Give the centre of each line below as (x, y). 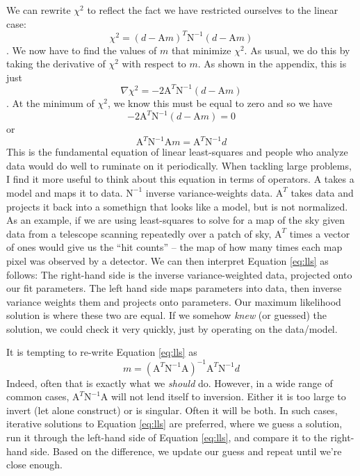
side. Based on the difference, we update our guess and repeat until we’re (186, 451)
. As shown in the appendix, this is (272, 64)
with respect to (154, 64)
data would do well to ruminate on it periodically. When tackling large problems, (179, 165)
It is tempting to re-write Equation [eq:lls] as (102, 352)
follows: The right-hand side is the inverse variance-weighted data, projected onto (179, 274)
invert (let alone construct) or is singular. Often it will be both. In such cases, (172, 410)
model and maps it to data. (65, 192)
